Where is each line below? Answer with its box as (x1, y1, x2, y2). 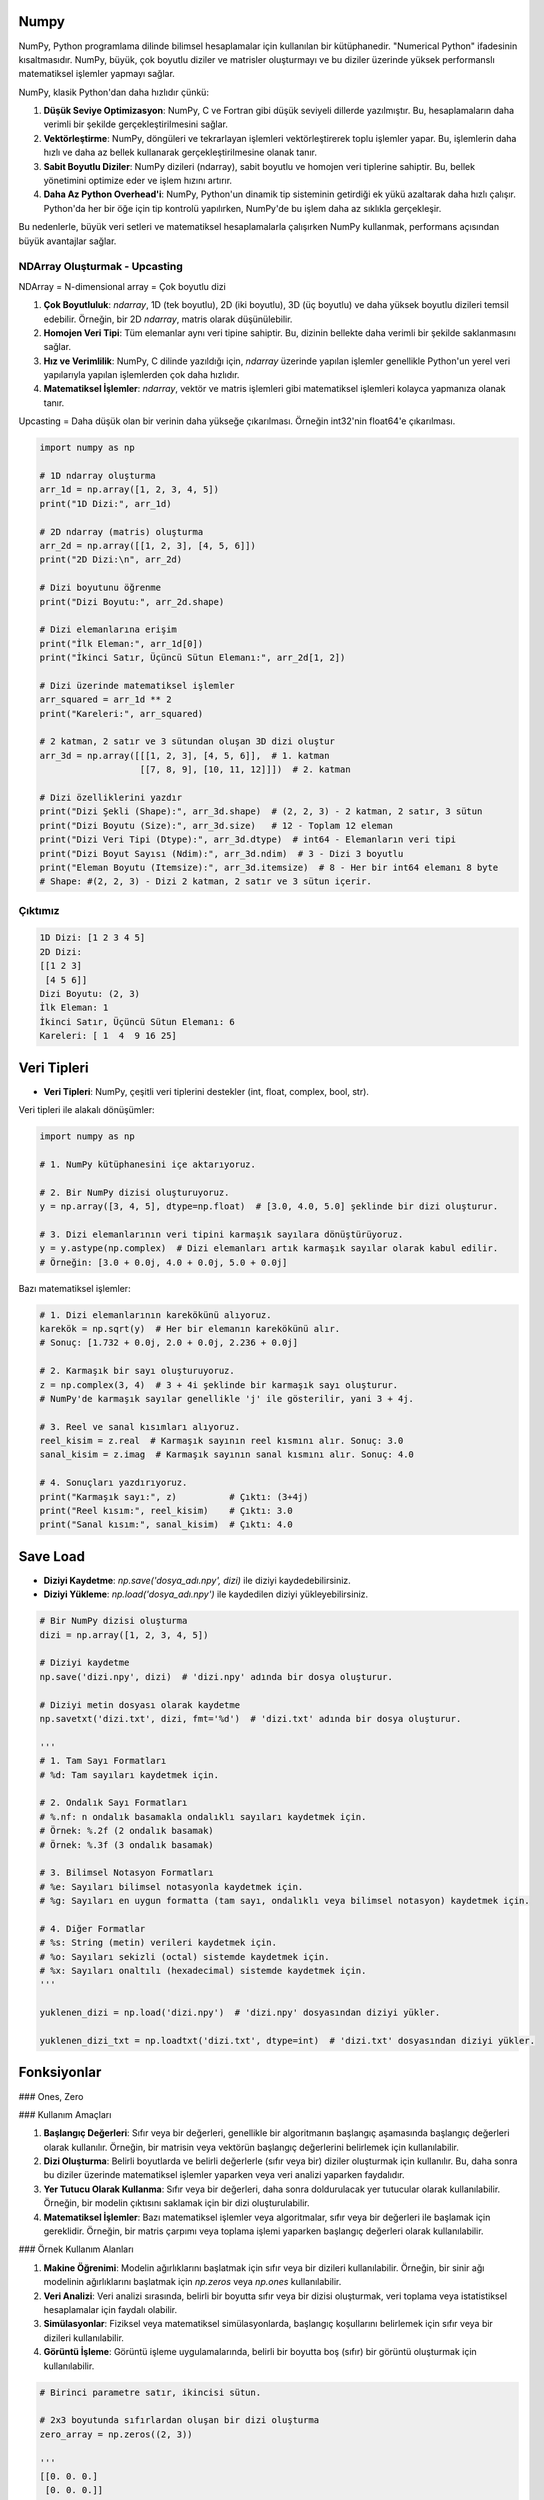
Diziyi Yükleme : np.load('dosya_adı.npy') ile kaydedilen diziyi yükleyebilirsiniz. (43, 1588, 369, 1600)
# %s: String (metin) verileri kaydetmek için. (39, 1937, 277, 1949)
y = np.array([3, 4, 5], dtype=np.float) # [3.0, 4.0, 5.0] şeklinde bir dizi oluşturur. (39, 1201, 499, 1212)
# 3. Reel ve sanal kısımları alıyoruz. (39, 1421, 240, 1432)
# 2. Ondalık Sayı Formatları (39, 1797, 188, 1809)
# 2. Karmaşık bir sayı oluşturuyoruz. (39, 1365, 235, 1377)
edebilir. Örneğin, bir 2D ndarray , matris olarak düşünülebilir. (43, 313, 293, 325)
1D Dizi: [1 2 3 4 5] (39, 932, 146, 944)
